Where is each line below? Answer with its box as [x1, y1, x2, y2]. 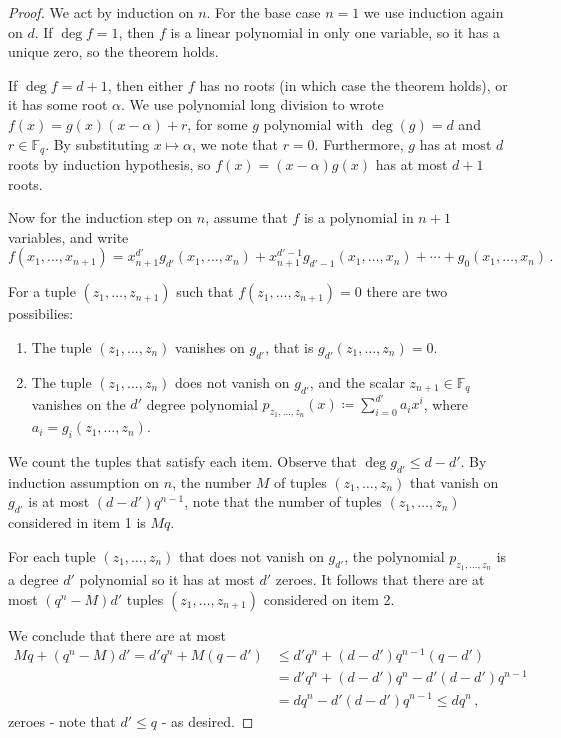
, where [423, 393, 469, 414]
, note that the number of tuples [184, 491, 382, 512]
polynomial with [263, 113, 364, 134]
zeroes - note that [8, 710, 116, 731]
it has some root [8, 94, 108, 115]
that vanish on [410, 471, 499, 492]
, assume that [205, 207, 288, 228]
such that [176, 281, 234, 302]
